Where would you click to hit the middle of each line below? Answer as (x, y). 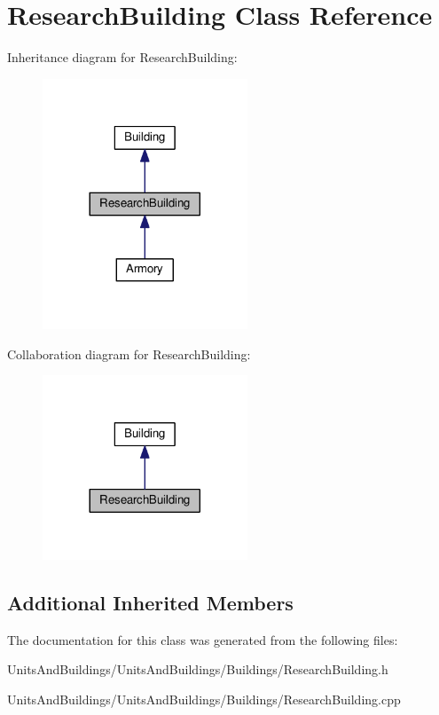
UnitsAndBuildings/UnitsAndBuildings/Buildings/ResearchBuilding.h (198, 669)
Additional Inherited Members (150, 602)
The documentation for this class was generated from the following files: (203, 639)
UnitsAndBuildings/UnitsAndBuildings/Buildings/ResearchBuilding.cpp (204, 699)
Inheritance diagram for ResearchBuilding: (122, 57)
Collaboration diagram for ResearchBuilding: (129, 354)
